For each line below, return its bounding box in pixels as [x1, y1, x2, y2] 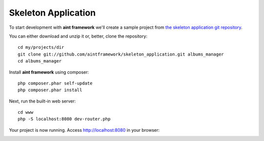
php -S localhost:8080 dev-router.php [18, 116, 111, 122]
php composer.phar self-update [18, 81, 93, 86]
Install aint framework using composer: [9, 69, 89, 75]
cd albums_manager [18, 59, 62, 64]
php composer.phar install [18, 87, 83, 93]
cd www [18, 110, 34, 115]
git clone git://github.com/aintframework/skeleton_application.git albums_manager [18, 51, 224, 57]
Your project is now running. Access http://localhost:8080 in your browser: [9, 127, 160, 133]
